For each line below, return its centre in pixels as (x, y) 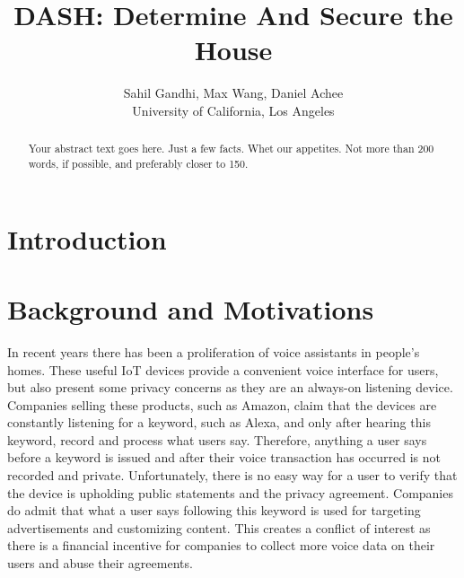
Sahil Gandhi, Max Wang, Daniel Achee (233, 93)
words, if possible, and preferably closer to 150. (138, 163)
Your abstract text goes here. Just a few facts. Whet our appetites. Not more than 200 (231, 149)
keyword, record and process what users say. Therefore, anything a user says (217, 439)
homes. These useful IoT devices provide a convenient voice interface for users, (223, 369)
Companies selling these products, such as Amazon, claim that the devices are (222, 404)
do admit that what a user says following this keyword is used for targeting (214, 510)
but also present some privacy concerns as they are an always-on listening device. (230, 387)
